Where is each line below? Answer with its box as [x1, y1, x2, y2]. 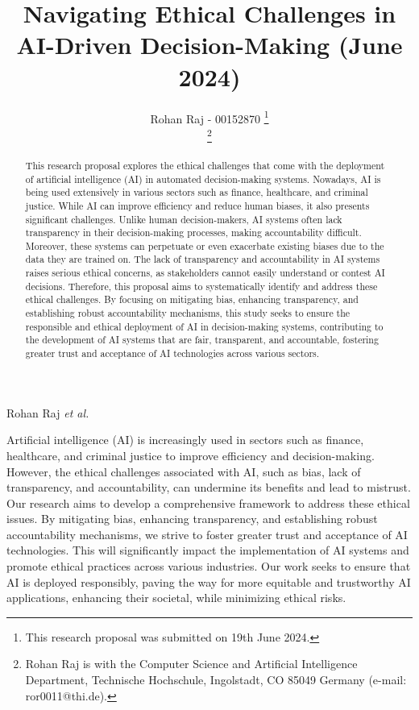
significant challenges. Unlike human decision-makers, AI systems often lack [25, 212, 342, 226]
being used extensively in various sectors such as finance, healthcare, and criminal [25, 185, 368, 199]
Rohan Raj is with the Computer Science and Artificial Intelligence [25, 655, 358, 672]
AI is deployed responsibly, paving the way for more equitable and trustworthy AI [6, 573, 411, 590]
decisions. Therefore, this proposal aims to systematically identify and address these [25, 279, 378, 293]
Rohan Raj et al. [6, 404, 89, 421]
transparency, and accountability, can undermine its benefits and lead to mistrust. [6, 479, 411, 496]
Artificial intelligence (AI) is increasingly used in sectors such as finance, [6, 431, 364, 448]
